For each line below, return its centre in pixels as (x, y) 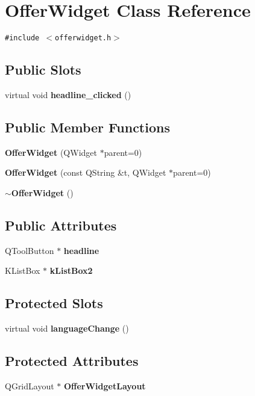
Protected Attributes (72, 361)
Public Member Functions (87, 127)
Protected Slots (54, 303)
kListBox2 (71, 271)
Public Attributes (61, 225)
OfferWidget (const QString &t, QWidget (86, 172)
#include (22, 38)
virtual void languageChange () (67, 328)
